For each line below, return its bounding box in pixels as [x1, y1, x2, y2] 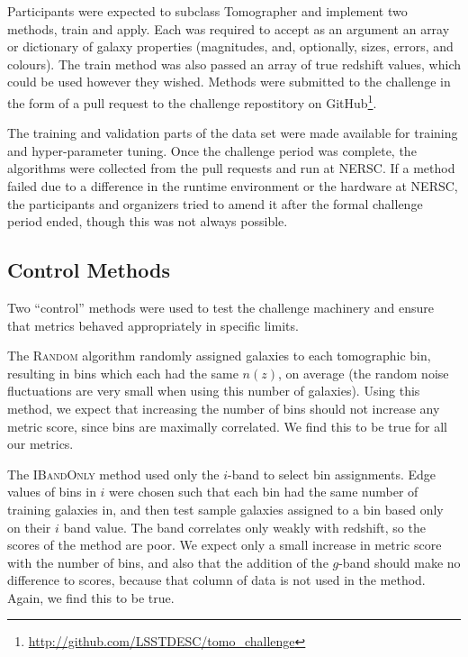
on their [7, 517, 51, 536]
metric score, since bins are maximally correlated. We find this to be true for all [7, 416, 448, 435]
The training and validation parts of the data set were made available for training [7, 123, 458, 142]
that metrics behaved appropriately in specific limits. [7, 315, 299, 334]
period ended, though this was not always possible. [7, 212, 288, 231]
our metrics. [7, 434, 74, 453]
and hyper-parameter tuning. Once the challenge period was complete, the [7, 141, 417, 160]
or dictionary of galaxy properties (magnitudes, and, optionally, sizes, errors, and [7, 37, 454, 56]
